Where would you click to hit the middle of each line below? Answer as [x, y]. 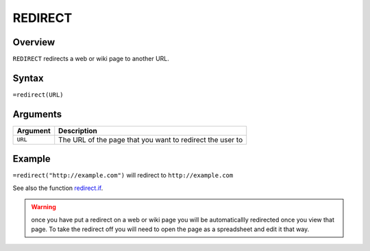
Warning [44, 207]
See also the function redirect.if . [58, 188]
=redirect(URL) [38, 95]
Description [78, 130]
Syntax [28, 78]
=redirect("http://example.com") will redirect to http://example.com [123, 176]
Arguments [37, 114]
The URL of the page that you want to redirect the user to [151, 139]
